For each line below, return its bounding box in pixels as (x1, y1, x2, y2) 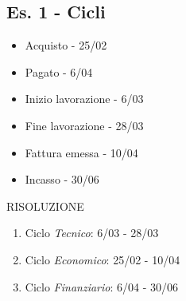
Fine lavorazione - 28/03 (25, 117, 144, 133)
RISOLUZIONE (6, 197, 84, 214)
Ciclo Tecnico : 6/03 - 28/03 (25, 224, 159, 241)
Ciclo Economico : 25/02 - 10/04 (25, 251, 180, 267)
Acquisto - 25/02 (25, 37, 107, 53)
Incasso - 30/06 (25, 171, 99, 188)
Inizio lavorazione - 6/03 (25, 90, 144, 107)
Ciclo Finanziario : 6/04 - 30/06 (25, 278, 178, 295)
